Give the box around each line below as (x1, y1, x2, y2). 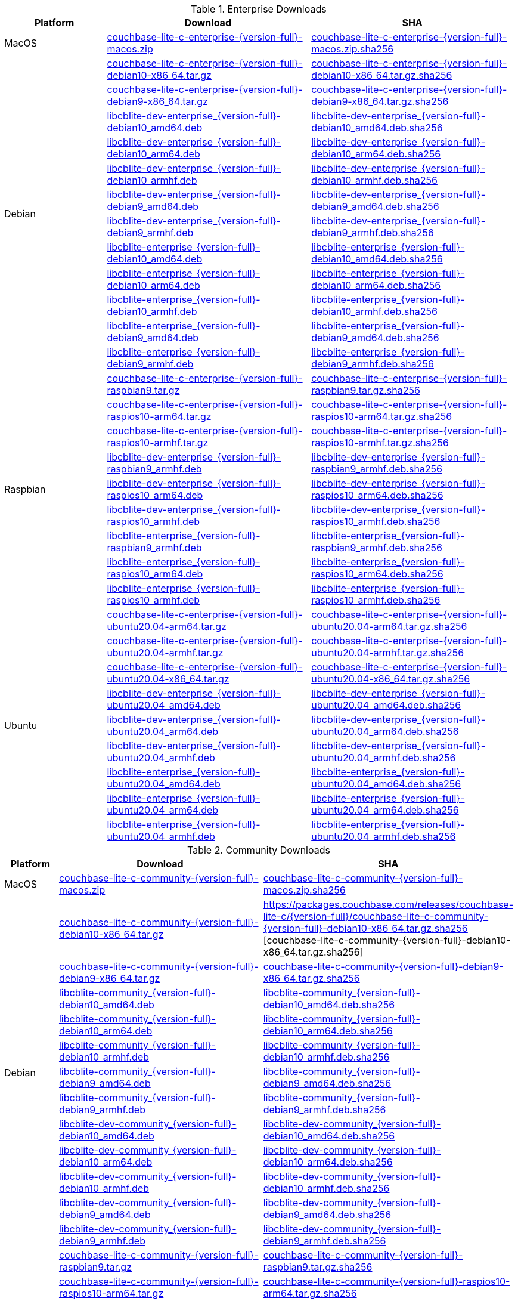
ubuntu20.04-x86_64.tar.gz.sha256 (311, 673, 470, 685)
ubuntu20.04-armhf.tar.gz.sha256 (311, 647, 464, 659)
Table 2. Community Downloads (187, 844, 330, 856)
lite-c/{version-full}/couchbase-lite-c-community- (263, 910, 489, 922)
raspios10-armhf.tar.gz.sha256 (311, 437, 449, 449)
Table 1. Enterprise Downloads (191, 3, 327, 15)
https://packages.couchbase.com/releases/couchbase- (263, 898, 513, 910)
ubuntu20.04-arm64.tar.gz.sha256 (311, 620, 467, 632)
